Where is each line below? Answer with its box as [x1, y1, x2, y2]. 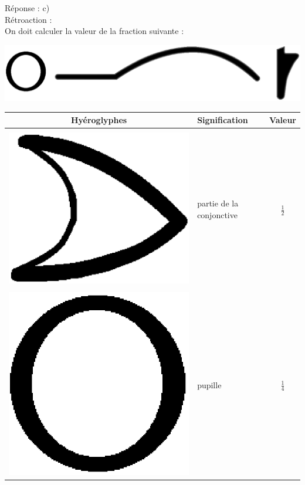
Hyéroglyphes [70, 114, 127, 126]
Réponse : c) [5, 2, 50, 13]
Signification [197, 114, 248, 126]
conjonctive [197, 209, 238, 221]
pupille [197, 378, 222, 391]
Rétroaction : [5, 13, 52, 25]
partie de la [197, 197, 239, 209]
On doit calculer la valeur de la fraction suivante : [5, 25, 184, 37]
